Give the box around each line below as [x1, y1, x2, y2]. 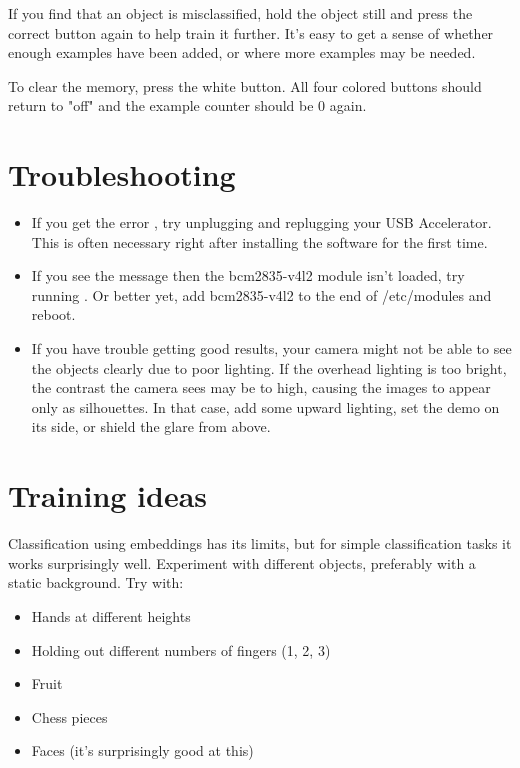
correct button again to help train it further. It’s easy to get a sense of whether [8, 22, 494, 43]
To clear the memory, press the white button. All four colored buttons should [8, 75, 482, 96]
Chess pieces [31, 706, 108, 727]
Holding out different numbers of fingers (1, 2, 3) [31, 639, 331, 660]
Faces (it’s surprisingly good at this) [31, 740, 254, 761]
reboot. [31, 304, 76, 325]
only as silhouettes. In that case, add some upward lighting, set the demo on [31, 396, 500, 417]
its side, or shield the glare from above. [31, 416, 271, 437]
